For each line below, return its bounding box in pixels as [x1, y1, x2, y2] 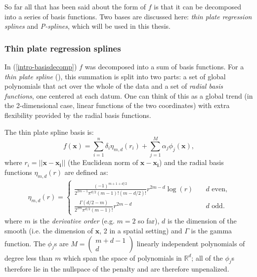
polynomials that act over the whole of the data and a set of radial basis [4, 81, 223, 91]
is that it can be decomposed [154, 1, 241, 11]
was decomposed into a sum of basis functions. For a [85, 61, 244, 71]
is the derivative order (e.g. [33, 216, 115, 226]
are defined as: [64, 166, 108, 177]
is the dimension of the [168, 216, 237, 226]
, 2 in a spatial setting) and [99, 225, 182, 235]
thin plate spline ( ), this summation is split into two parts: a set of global [4, 71, 226, 81]
